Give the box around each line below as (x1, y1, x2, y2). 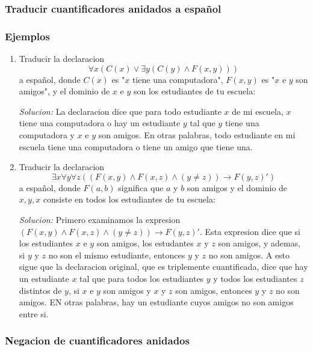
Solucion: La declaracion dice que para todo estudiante (19, 105, 222, 117)
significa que (118, 181, 164, 194)
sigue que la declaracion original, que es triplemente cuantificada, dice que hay (19, 260, 308, 273)
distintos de (19, 284, 62, 296)
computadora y (19, 129, 75, 141)
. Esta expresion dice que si (199, 225, 300, 237)
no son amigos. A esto (208, 248, 290, 261)
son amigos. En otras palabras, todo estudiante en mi (98, 129, 296, 141)
